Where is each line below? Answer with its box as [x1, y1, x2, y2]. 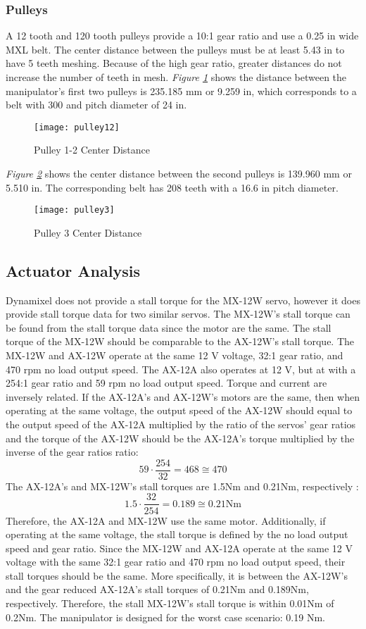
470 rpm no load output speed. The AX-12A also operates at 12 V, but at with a [6, 361, 356, 376]
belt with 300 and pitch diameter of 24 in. [6, 97, 187, 112]
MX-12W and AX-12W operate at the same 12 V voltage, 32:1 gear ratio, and [6, 348, 343, 363]
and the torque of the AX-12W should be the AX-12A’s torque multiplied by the [6, 430, 355, 445]
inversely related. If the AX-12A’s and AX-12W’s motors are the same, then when [6, 389, 360, 404]
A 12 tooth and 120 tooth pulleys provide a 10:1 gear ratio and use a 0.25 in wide [6, 28, 359, 43]
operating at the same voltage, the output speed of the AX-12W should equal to [6, 403, 353, 418]
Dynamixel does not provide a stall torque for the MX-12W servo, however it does [6, 292, 360, 307]
